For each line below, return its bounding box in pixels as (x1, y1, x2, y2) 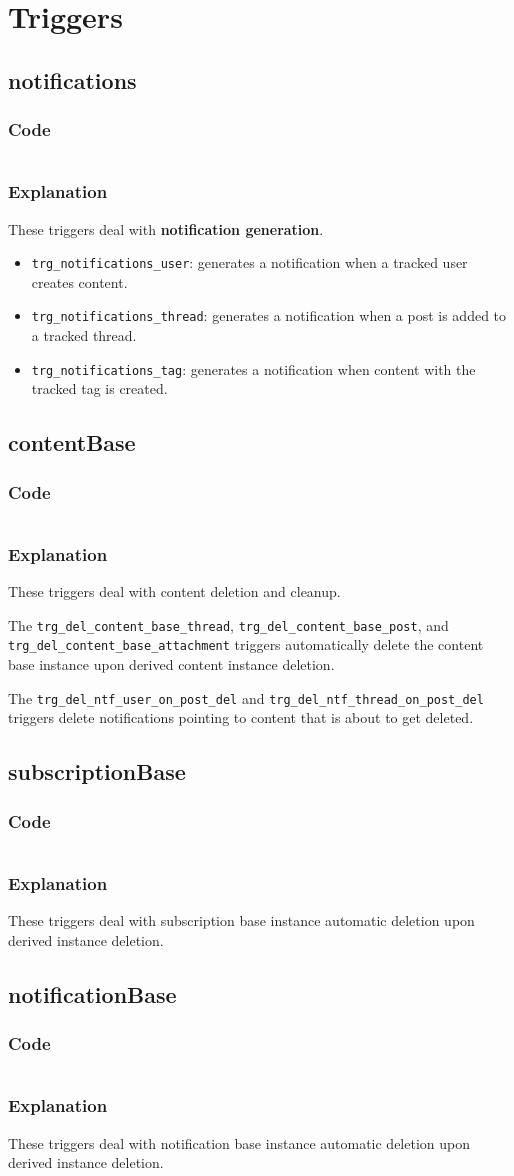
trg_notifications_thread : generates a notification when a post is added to (31, 305, 507, 326)
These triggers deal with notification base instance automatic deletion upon (8, 1132, 470, 1153)
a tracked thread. (31, 325, 137, 346)
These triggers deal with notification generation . (8, 218, 324, 239)
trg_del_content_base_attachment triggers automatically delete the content (8, 634, 484, 655)
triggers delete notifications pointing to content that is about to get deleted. (8, 707, 474, 728)
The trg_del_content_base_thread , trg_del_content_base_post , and (8, 614, 449, 635)
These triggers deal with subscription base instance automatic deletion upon (8, 910, 475, 931)
